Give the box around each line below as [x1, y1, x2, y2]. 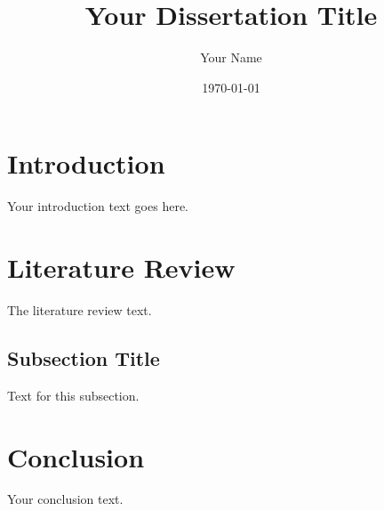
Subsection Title [7, 344, 160, 371]
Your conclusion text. [7, 490, 124, 508]
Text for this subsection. [7, 385, 140, 404]
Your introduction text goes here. [7, 197, 188, 215]
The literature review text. [7, 300, 152, 319]
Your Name [200, 48, 262, 67]
